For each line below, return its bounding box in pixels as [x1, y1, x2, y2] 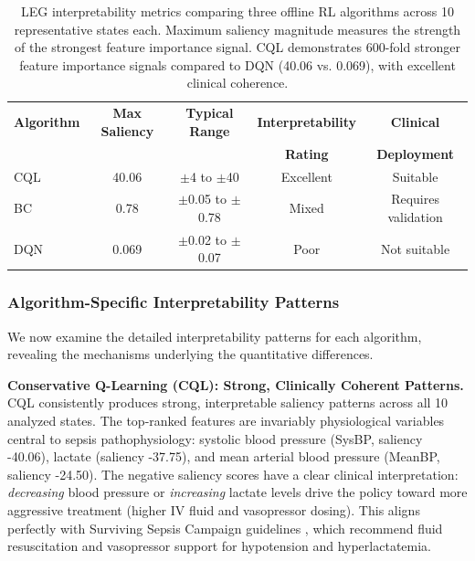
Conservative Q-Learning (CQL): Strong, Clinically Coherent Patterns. [7, 375, 464, 394]
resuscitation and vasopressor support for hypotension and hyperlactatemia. [7, 536, 431, 556]
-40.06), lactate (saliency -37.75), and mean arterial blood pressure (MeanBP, [7, 447, 440, 466]
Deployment [376, 143, 454, 163]
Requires [391, 189, 439, 208]
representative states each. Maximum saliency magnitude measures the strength [14, 19, 461, 38]
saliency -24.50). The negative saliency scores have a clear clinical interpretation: [7, 464, 459, 483]
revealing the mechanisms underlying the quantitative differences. [7, 344, 374, 364]
